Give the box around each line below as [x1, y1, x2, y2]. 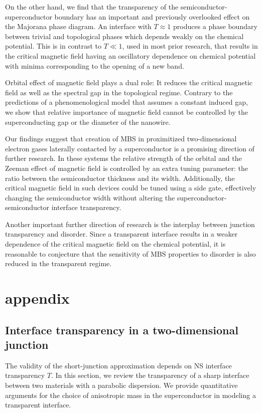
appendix [5, 288, 70, 308]
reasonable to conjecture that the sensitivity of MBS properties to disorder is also [5, 248, 256, 259]
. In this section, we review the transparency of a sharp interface [51, 370, 249, 380]
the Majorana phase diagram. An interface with [5, 21, 152, 32]
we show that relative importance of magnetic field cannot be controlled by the [5, 106, 248, 117]
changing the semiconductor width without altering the [5, 192, 175, 202]
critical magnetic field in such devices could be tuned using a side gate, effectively [5, 182, 256, 193]
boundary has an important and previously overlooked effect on [54, 11, 250, 22]
